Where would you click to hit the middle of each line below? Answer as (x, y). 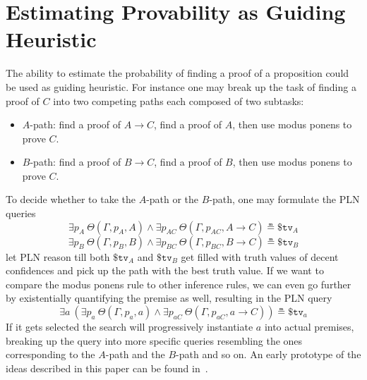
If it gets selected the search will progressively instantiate (130, 327)
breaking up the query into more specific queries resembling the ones (154, 340)
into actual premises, (309, 327)
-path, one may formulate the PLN (284, 199)
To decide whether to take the (71, 199)
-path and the (135, 354)
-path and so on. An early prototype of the (269, 354)
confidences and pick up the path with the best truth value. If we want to (165, 270)
